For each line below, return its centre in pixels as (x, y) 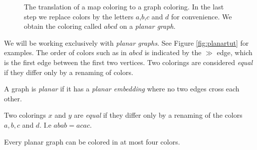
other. (13, 98)
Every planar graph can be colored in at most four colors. (92, 141)
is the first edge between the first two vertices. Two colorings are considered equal (128, 62)
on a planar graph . (147, 26)
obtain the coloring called (63, 26)
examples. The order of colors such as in (65, 52)
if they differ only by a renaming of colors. (69, 72)
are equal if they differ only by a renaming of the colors (158, 115)
